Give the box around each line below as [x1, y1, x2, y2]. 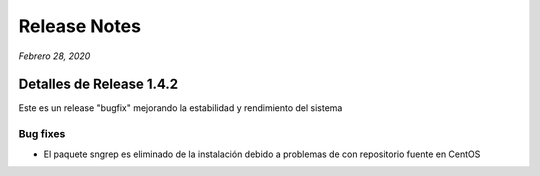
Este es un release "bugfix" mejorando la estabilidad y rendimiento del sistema [18, 102, 343, 114]
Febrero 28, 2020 [18, 50, 91, 62]
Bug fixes [18, 127, 66, 141]
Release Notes [18, 15, 142, 37]
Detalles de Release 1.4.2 [18, 76, 179, 93]
